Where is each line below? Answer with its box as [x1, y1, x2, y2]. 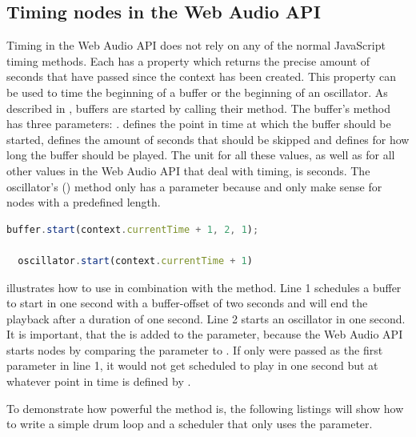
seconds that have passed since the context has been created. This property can [6, 68, 397, 85]
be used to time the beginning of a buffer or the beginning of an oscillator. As [6, 83, 388, 100]
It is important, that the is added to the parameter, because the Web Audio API [6, 326, 403, 343]
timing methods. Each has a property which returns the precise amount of [6, 52, 370, 69]
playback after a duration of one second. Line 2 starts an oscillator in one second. [6, 310, 406, 327]
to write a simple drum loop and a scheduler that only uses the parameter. [6, 415, 373, 432]
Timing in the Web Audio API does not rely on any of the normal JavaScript [6, 37, 386, 54]
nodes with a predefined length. [6, 194, 161, 210]
